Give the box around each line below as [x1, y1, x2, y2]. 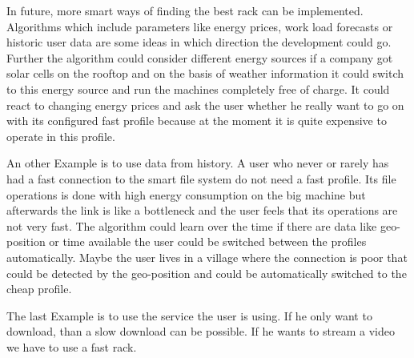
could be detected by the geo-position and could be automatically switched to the [6, 264, 407, 281]
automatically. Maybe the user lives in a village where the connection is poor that [6, 248, 408, 265]
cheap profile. [6, 280, 72, 297]
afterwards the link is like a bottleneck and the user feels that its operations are [6, 202, 398, 219]
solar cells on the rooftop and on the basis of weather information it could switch [6, 65, 404, 82]
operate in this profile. [6, 127, 115, 144]
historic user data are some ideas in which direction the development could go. [6, 34, 392, 50]
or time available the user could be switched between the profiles [49, 233, 367, 250]
